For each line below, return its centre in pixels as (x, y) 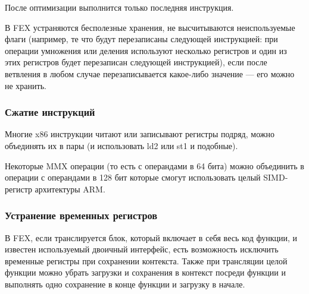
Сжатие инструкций (50, 112)
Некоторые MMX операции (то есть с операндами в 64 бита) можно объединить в (154, 165)
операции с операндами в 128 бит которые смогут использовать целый (133, 177)
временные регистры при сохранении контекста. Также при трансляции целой (146, 260)
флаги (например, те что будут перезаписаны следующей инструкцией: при (141, 39)
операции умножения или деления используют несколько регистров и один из (146, 50)
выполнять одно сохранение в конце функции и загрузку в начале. (125, 284)
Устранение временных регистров (81, 215)
